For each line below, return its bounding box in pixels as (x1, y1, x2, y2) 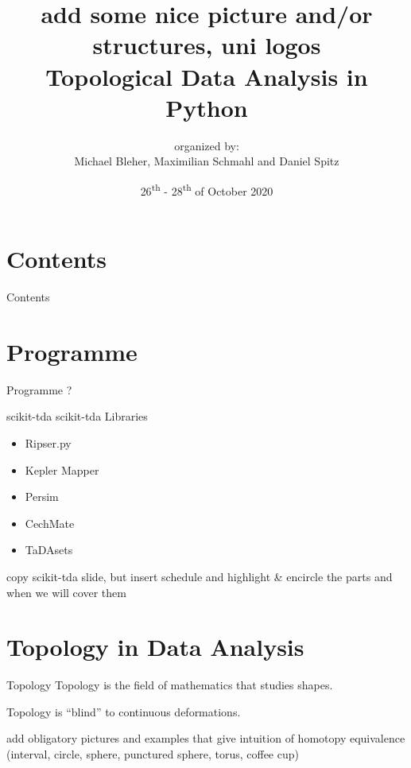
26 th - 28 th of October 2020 (140, 180, 273, 199)
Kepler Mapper (25, 461, 99, 478)
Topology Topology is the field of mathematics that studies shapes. (6, 677, 333, 693)
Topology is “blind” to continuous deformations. (6, 703, 241, 720)
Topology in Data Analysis (6, 630, 304, 663)
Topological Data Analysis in (45, 60, 368, 92)
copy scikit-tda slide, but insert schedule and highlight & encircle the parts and (6, 568, 393, 584)
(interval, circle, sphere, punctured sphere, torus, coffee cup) (6, 746, 299, 762)
